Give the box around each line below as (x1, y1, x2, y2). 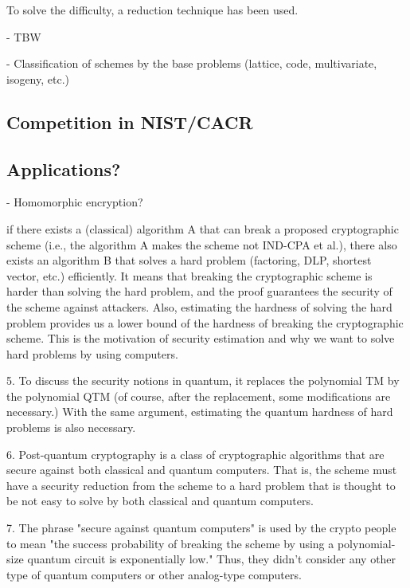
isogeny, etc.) (6, 70, 70, 87)
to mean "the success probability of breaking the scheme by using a (6, 535, 334, 551)
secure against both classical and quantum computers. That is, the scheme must (6, 461, 397, 478)
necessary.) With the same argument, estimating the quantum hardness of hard (6, 403, 393, 420)
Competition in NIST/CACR (6, 109, 253, 134)
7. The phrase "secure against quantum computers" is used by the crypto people (6, 519, 396, 536)
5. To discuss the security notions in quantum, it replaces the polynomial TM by (6, 372, 400, 389)
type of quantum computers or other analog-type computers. (6, 566, 302, 582)
